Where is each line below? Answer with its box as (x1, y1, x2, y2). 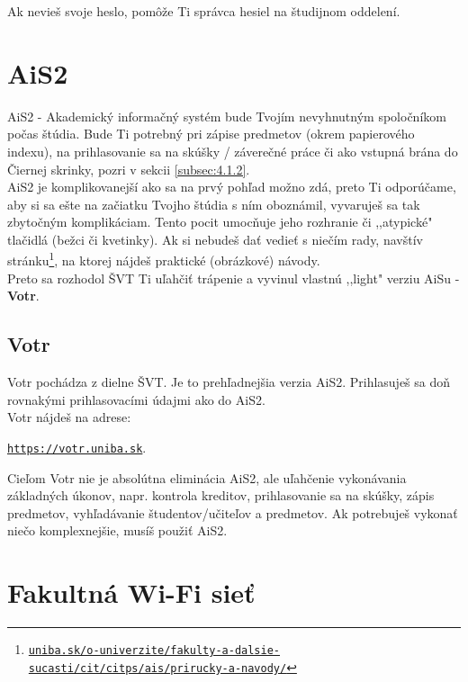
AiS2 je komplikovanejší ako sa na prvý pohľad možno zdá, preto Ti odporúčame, (7, 177, 456, 196)
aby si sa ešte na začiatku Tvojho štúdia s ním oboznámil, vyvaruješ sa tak (7, 194, 420, 213)
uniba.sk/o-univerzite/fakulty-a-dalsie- (28, 644, 280, 658)
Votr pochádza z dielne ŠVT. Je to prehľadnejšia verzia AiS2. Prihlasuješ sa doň (7, 372, 451, 391)
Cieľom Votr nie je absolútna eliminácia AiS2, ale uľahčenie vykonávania (7, 468, 407, 487)
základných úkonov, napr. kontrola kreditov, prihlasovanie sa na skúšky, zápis (7, 486, 435, 505)
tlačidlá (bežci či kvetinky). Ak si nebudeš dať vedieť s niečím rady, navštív (7, 229, 423, 248)
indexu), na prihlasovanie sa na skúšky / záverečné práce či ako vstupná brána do (7, 141, 458, 160)
